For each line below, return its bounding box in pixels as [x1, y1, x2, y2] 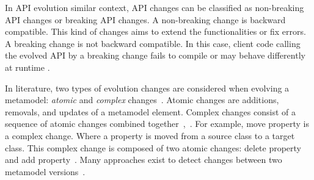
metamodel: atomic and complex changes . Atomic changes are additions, [5, 93, 279, 106]
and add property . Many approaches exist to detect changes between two [5, 153, 282, 166]
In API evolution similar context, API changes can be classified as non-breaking [5, 1, 304, 13]
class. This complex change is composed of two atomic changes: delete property [5, 141, 302, 154]
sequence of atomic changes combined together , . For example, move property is [5, 117, 309, 130]
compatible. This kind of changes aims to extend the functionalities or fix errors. [5, 25, 306, 38]
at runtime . [5, 60, 50, 73]
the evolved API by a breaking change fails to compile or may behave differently [5, 49, 305, 62]
